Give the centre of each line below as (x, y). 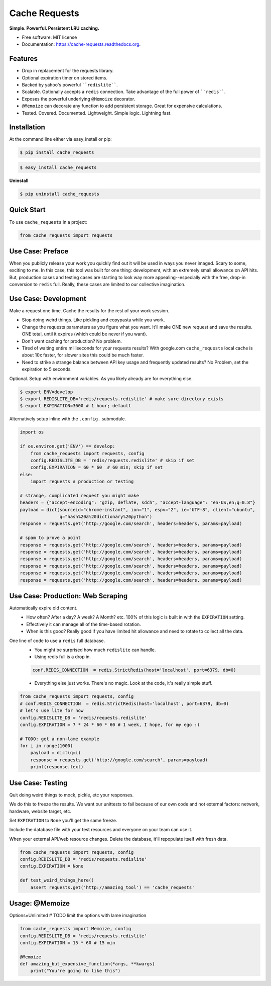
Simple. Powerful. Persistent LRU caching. (54, 28)
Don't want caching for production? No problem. (72, 341)
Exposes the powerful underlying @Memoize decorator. (79, 99)
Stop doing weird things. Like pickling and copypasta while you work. (93, 320)
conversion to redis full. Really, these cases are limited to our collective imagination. (97, 285)
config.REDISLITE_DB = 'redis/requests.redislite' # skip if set (112, 460)
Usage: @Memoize (40, 903)
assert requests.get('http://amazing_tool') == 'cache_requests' (112, 887)
